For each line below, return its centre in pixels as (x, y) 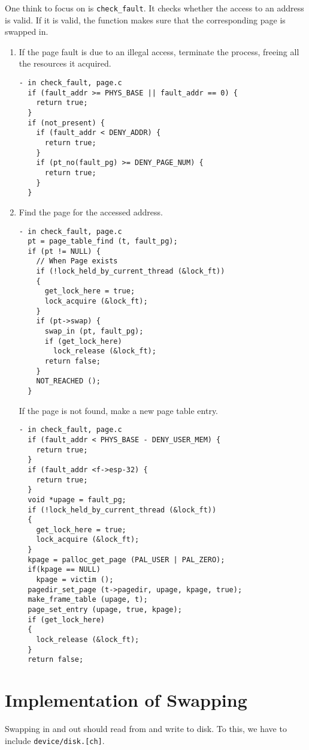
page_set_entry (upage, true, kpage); (105, 610)
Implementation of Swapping (126, 700)
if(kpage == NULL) (64, 570)
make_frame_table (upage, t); (88, 600)
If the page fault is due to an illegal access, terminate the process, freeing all (159, 51)
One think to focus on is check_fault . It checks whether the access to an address (154, 8)
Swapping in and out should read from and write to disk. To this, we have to (146, 729)
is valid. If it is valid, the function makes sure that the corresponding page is (145, 19)
